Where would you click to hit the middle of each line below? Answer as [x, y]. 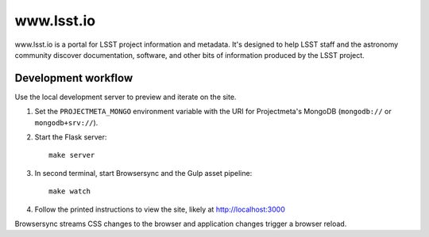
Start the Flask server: [71, 137]
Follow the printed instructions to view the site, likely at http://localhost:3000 [160, 209]
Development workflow [74, 78]
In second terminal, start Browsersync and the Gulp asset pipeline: [143, 173]
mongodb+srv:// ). [66, 122]
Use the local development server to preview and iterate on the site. [126, 97]
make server [72, 155]
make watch [70, 191]
